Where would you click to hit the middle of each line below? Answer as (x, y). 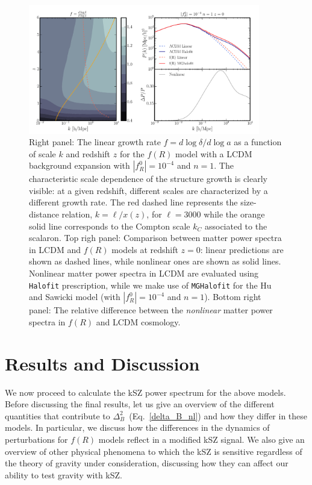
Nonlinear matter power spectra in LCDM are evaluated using (144, 273)
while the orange (234, 214)
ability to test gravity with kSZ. (64, 474)
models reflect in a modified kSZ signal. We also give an (201, 439)
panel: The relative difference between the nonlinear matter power (151, 310)
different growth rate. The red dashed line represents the (133, 202)
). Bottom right (233, 297)
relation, (77, 214)
